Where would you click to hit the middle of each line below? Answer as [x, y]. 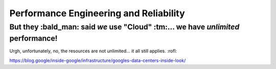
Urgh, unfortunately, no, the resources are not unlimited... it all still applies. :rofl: [93, 51]
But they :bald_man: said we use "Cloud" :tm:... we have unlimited [124, 27]
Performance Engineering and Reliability [97, 13]
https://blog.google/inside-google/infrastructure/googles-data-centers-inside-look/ [98, 60]
